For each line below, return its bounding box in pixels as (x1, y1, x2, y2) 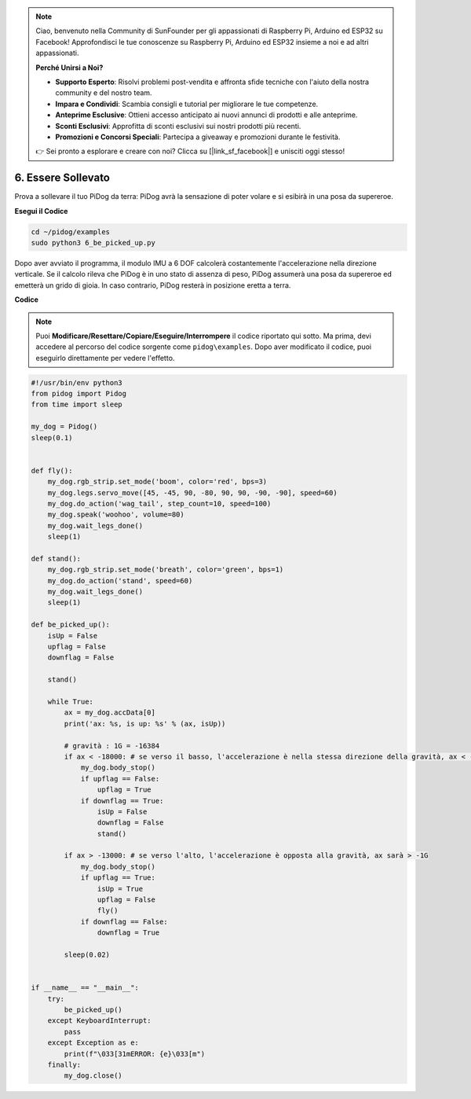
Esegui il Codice (14, 206, 68, 215)
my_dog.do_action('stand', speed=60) (47, 576, 193, 585)
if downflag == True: (80, 796, 164, 805)
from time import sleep (31, 400, 123, 409)
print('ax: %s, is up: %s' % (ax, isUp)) (64, 719, 226, 728)
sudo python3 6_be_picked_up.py (31, 238, 156, 247)
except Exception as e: (47, 1038, 139, 1047)
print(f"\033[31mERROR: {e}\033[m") (64, 1049, 206, 1058)
